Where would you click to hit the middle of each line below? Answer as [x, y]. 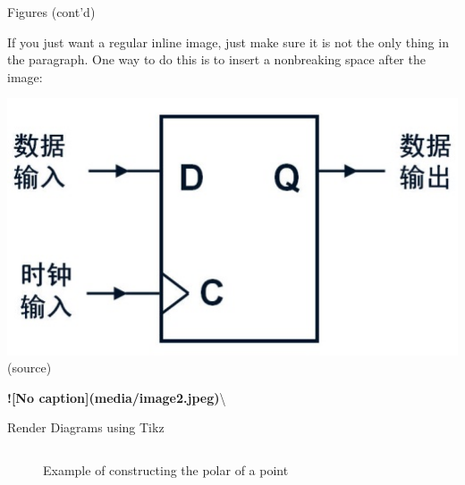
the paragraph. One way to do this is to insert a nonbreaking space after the [216, 59]
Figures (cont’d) [51, 12]
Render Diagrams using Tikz [86, 427]
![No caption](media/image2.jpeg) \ [117, 397]
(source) [30, 368]
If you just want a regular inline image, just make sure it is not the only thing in [228, 42]
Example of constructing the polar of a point [166, 470]
